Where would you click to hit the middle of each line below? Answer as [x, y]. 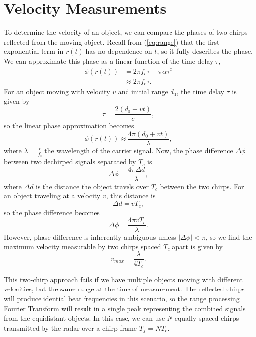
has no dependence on [119, 51]
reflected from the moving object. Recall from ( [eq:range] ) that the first [112, 41]
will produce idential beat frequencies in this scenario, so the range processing [122, 299]
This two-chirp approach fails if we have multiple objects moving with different [123, 279]
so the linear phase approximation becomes [69, 125]
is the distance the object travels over [92, 186]
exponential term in [34, 51]
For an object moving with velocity [57, 91]
